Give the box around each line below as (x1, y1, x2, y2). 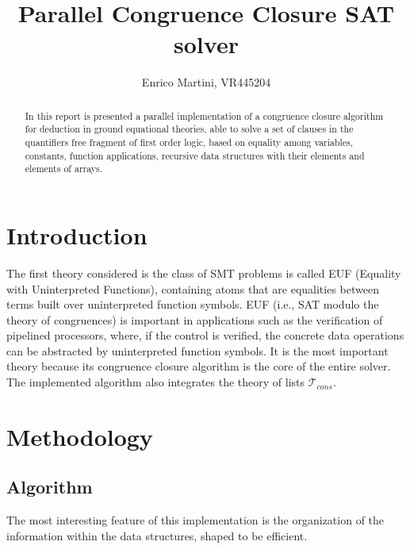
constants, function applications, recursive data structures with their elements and (25, 148, 365, 162)
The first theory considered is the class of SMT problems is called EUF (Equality (6, 264, 401, 281)
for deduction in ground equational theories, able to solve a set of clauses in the (25, 122, 354, 136)
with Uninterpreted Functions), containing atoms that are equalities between (6, 280, 379, 297)
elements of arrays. (25, 162, 103, 175)
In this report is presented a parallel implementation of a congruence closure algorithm (25, 109, 384, 122)
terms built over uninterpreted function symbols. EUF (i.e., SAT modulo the (6, 296, 379, 313)
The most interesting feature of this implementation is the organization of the (6, 512, 385, 528)
